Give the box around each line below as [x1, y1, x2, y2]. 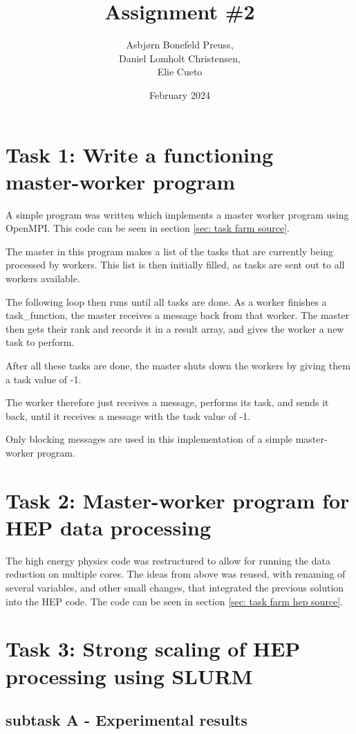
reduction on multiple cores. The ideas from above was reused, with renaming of [6, 567, 346, 581]
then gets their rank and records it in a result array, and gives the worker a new [6, 321, 344, 336]
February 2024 [149, 87, 210, 102]
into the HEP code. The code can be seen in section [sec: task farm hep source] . [6, 594, 344, 608]
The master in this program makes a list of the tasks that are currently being [6, 244, 333, 258]
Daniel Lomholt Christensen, [119, 51, 241, 65]
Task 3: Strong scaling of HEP [6, 634, 301, 663]
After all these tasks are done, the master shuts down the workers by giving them [6, 358, 350, 372]
